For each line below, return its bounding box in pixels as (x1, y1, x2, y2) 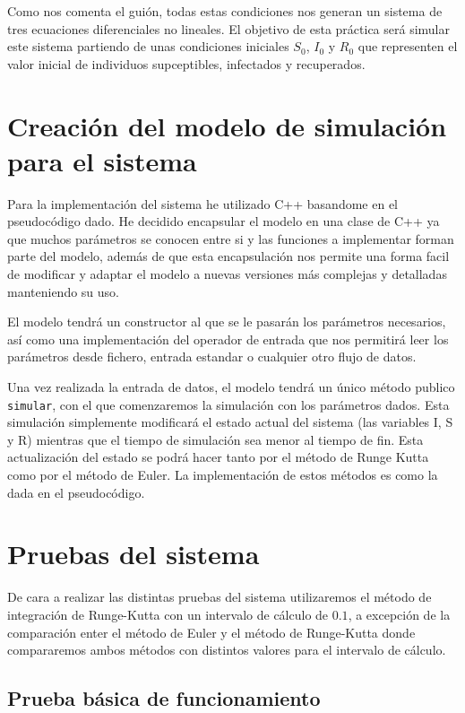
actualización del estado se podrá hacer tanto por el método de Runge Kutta (7, 448, 429, 466)
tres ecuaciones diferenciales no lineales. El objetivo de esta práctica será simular (7, 19, 450, 38)
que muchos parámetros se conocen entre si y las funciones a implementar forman (7, 229, 454, 248)
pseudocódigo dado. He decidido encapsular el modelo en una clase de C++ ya (7, 212, 440, 230)
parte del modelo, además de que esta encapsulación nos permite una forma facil (7, 247, 450, 265)
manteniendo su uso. (7, 282, 119, 300)
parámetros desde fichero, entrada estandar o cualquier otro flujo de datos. (7, 347, 417, 366)
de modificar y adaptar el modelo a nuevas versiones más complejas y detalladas (7, 265, 447, 283)
